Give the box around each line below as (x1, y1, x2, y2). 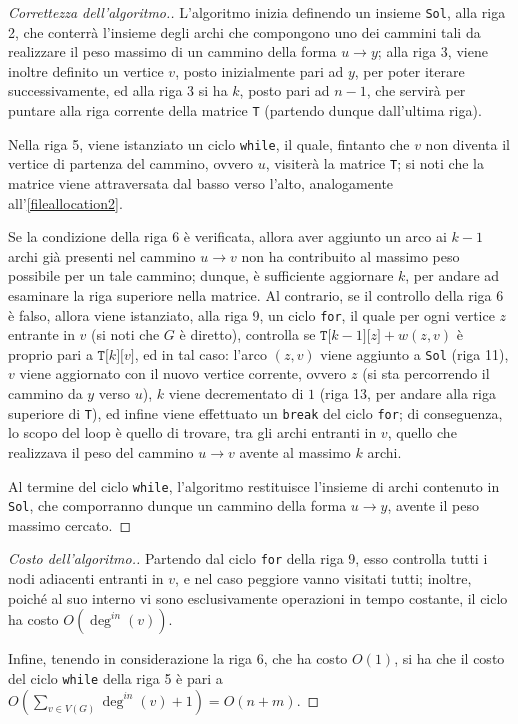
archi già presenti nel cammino (8, 245, 196, 266)
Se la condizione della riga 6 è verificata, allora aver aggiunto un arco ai (8, 226, 447, 247)
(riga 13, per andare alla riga (319, 383, 496, 404)
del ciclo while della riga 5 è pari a (8, 667, 223, 688)
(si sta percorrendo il (362, 363, 490, 384)
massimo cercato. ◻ (8, 514, 132, 535)
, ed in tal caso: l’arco (134, 343, 267, 364)
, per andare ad (405, 265, 500, 286)
